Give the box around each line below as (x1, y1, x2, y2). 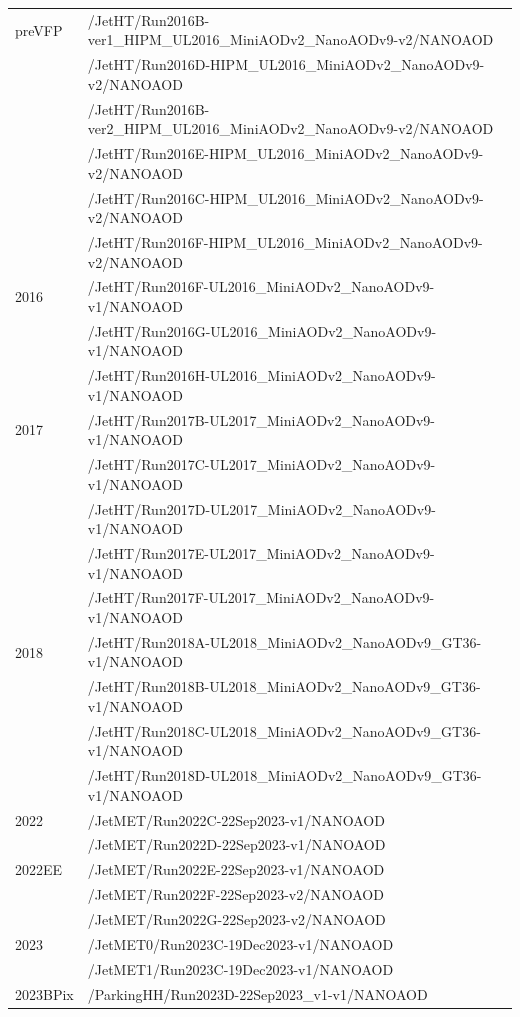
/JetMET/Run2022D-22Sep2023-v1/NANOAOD (87, 834, 386, 855)
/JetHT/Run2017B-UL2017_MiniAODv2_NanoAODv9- (87, 409, 436, 430)
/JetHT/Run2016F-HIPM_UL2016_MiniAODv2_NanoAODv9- (87, 231, 483, 252)
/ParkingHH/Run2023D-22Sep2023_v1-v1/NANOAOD (87, 983, 428, 1004)
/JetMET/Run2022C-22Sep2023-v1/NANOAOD (87, 809, 385, 830)
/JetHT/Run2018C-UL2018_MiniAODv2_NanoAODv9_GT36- (87, 720, 481, 741)
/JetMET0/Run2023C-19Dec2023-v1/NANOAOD (87, 933, 394, 954)
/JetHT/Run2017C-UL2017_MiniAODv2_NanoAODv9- (87, 454, 436, 475)
